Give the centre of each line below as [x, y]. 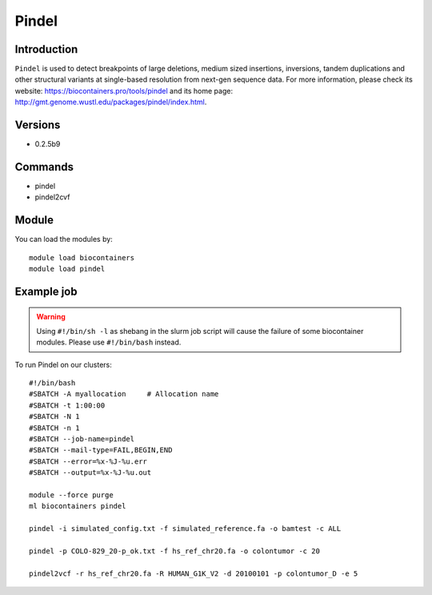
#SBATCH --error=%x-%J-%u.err [88, 461]
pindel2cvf [52, 197]
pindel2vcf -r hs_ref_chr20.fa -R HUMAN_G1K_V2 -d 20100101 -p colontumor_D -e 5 [194, 573]
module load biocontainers [82, 257]
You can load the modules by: [64, 239]
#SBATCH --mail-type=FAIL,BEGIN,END [101, 450]
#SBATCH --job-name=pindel [82, 439]
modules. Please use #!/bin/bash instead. [109, 342]
